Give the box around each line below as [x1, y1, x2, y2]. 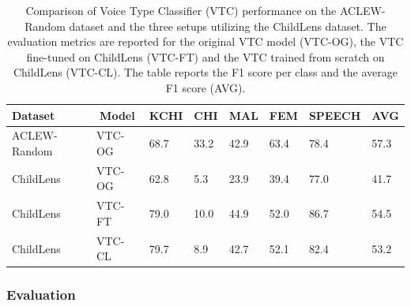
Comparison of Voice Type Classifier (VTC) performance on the [25, 2, 337, 18]
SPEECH [308, 106, 361, 123]
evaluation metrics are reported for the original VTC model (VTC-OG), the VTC [7, 33, 404, 50]
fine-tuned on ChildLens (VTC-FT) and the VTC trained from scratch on [26, 48, 385, 65]
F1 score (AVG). [165, 79, 246, 95]
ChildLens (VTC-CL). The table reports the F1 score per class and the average [13, 64, 398, 80]
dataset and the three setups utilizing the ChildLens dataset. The [69, 17, 386, 34]
